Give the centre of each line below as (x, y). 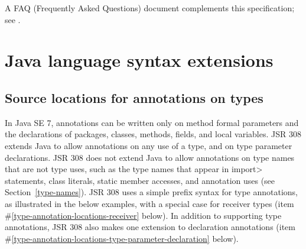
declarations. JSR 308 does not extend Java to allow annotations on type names (150, 157)
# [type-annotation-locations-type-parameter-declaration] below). (122, 238)
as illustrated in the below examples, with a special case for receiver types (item (149, 203)
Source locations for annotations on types (134, 97)
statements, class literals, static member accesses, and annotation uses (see (140, 180)
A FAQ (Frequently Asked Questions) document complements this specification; (150, 8)
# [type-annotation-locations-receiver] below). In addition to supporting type (143, 215)
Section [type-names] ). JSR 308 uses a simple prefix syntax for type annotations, (152, 192)
